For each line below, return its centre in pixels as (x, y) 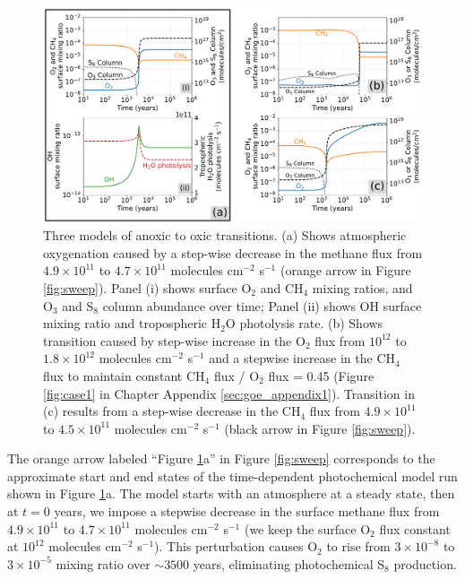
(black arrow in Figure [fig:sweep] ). (320, 428)
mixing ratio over (103, 563)
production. (425, 563)
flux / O (237, 375)
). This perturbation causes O (236, 546)
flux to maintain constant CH (124, 375)
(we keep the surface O (307, 528)
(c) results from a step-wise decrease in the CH (172, 411)
